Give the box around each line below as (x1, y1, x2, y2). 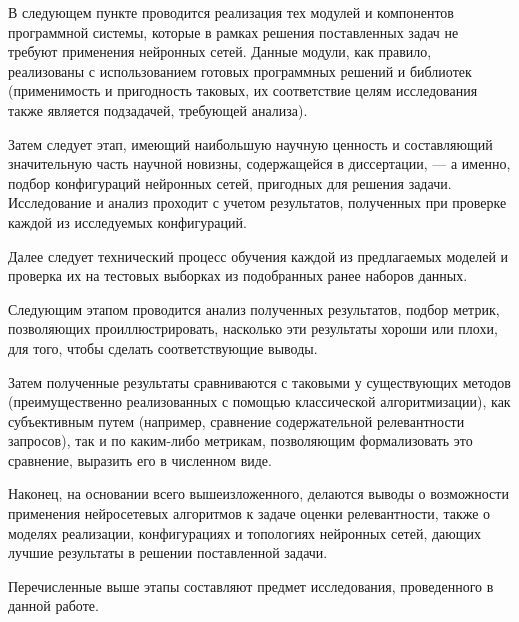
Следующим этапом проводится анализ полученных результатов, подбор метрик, (8, 298, 500, 319)
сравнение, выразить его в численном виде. (8, 449, 272, 470)
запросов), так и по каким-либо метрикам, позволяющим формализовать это (8, 430, 473, 451)
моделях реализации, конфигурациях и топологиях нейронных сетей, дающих (8, 522, 482, 543)
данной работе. (8, 595, 99, 616)
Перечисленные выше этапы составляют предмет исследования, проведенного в (8, 575, 494, 596)
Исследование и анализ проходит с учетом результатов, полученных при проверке (8, 192, 507, 213)
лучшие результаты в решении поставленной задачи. (8, 542, 328, 563)
